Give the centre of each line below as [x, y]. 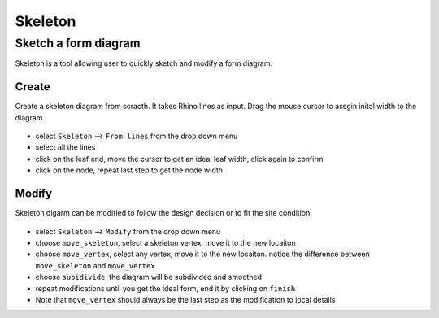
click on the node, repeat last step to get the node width [129, 170]
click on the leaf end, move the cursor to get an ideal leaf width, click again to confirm [179, 159]
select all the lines [65, 147]
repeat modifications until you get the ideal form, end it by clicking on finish [165, 288]
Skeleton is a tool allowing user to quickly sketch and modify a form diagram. [143, 63]
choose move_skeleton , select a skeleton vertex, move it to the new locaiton [165, 242]
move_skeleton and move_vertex [95, 265]
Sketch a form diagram [78, 43]
